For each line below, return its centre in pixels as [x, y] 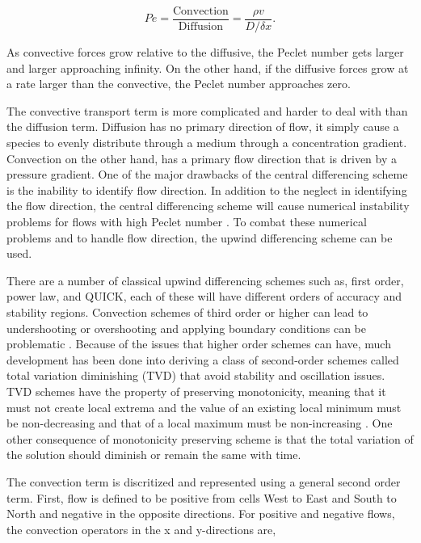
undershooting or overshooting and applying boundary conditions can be [186, 328]
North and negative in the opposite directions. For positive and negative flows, [201, 514]
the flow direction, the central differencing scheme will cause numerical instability [208, 206]
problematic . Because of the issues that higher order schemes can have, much [199, 344]
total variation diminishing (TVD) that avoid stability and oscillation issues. [196, 375]
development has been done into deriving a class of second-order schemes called [203, 359]
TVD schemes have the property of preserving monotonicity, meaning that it [196, 391]
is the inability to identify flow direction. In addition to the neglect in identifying [207, 189]
